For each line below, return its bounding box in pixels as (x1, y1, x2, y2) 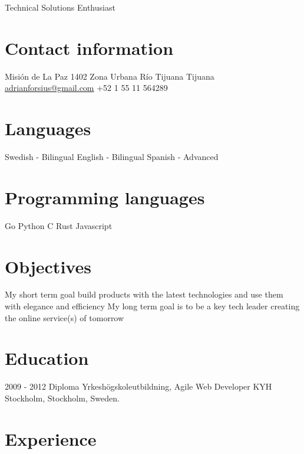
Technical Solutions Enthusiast (5, 1, 115, 13)
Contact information (5, 35, 174, 60)
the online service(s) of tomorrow (5, 311, 124, 324)
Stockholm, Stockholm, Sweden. (5, 391, 120, 404)
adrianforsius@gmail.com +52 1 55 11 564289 (5, 81, 168, 94)
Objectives (5, 254, 91, 278)
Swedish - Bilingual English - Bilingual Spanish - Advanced (5, 151, 219, 163)
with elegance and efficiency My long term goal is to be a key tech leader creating (5, 300, 300, 312)
